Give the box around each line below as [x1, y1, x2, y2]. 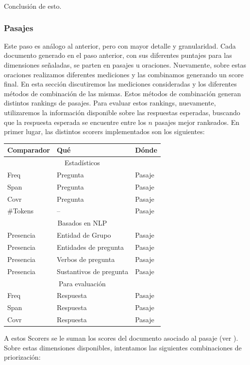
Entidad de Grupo [56, 230, 111, 240]
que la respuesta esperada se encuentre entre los [4, 117, 146, 127]
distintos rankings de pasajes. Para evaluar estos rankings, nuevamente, [4, 98, 216, 108]
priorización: [4, 352, 41, 362]
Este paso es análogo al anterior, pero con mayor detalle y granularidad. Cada [4, 40, 236, 51]
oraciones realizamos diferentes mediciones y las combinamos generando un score [4, 69, 244, 79]
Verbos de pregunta [56, 254, 115, 264]
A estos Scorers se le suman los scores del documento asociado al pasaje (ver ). [4, 333, 238, 343]
